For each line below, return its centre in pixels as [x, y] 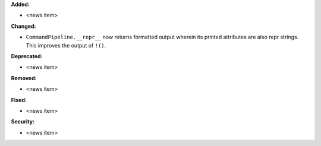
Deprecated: [27, 56]
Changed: [23, 26]
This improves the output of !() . [66, 45]
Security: [23, 122]
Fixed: [19, 100]
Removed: [24, 78]
